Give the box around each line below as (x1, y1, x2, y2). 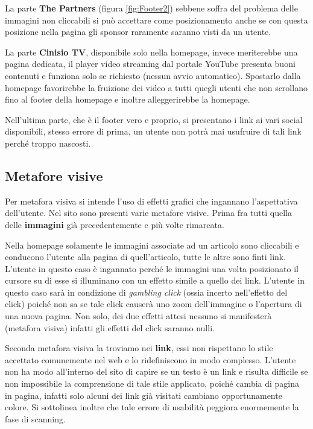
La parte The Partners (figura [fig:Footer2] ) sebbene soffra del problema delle (5, 2, 298, 14)
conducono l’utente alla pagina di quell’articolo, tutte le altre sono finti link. (5, 250, 286, 263)
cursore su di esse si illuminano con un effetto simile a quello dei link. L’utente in (5, 274, 305, 287)
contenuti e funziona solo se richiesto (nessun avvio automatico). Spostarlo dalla (5, 69, 301, 81)
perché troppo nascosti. (5, 136, 91, 149)
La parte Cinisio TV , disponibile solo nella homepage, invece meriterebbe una (5, 45, 298, 58)
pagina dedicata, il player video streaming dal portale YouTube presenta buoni (5, 57, 296, 70)
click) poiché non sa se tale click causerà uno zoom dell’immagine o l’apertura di (5, 297, 302, 310)
